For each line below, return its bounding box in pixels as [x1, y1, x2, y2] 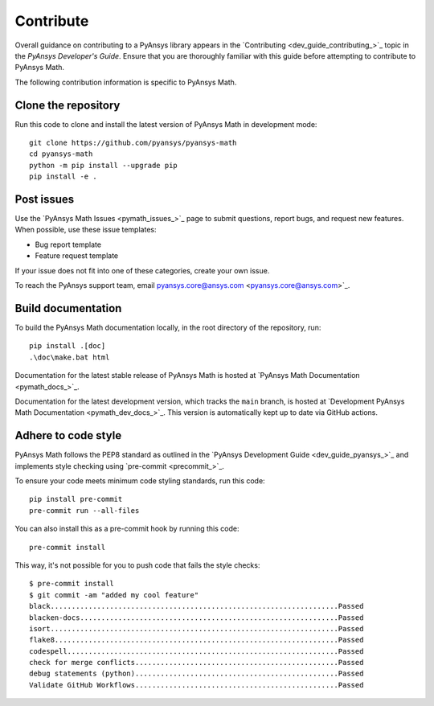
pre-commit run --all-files [29, 506, 140, 515]
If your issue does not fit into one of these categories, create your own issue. [14, 265, 270, 275]
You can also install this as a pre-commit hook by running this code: [14, 523, 240, 534]
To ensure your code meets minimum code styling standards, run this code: [14, 475, 265, 486]
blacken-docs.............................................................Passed [29, 613, 364, 622]
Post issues [14, 193, 75, 206]
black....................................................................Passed [29, 601, 364, 611]
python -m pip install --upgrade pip [29, 161, 178, 170]
